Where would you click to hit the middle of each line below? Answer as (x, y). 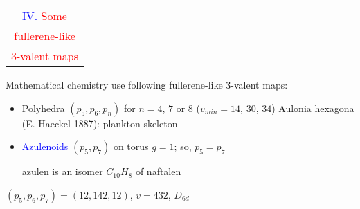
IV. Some (45, 16)
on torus (131, 146)
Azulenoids (45, 146)
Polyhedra (43, 108)
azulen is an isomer (62, 171)
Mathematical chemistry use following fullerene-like (114, 84)
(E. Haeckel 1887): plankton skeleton (100, 123)
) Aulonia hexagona (313, 108)
